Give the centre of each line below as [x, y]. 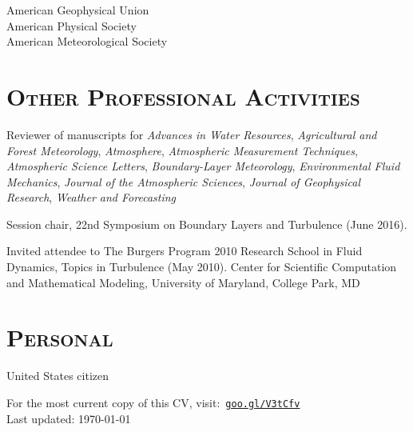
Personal [60, 337]
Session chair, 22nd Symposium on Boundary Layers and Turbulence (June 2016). [207, 224]
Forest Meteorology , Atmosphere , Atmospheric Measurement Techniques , [182, 150]
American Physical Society [71, 25]
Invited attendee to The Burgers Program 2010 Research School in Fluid [185, 251]
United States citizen [58, 376]
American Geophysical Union [78, 10]
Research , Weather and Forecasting [91, 197]
